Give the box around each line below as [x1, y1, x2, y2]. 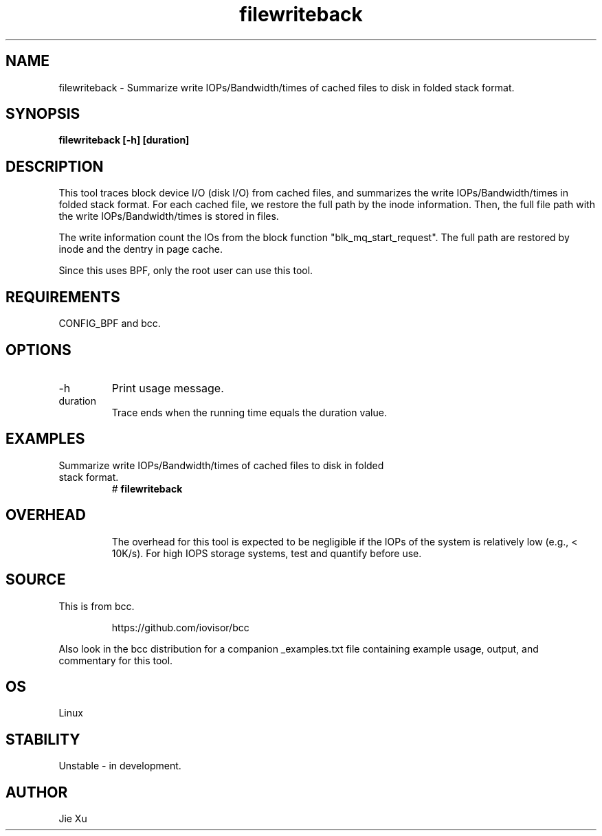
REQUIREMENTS [5, 288, 120, 306]
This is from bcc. [58, 600, 135, 612]
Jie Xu [58, 813, 87, 825]
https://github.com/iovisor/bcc [111, 621, 249, 633]
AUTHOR [5, 783, 68, 801]
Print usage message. [111, 381, 224, 395]
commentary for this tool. [58, 654, 173, 666]
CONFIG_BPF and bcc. [58, 317, 161, 330]
